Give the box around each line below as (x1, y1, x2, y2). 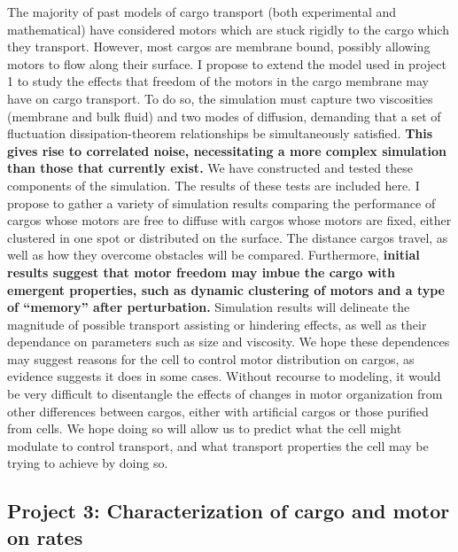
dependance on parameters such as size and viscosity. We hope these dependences (7, 332, 450, 351)
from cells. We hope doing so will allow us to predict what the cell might (7, 419, 402, 438)
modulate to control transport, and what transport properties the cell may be (7, 436, 429, 455)
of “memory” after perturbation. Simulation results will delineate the (7, 298, 410, 316)
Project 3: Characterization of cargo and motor (7, 497, 450, 525)
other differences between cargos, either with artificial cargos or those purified (7, 401, 429, 420)
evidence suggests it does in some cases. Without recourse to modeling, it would (7, 367, 441, 385)
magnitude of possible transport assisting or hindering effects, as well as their (7, 315, 427, 333)
